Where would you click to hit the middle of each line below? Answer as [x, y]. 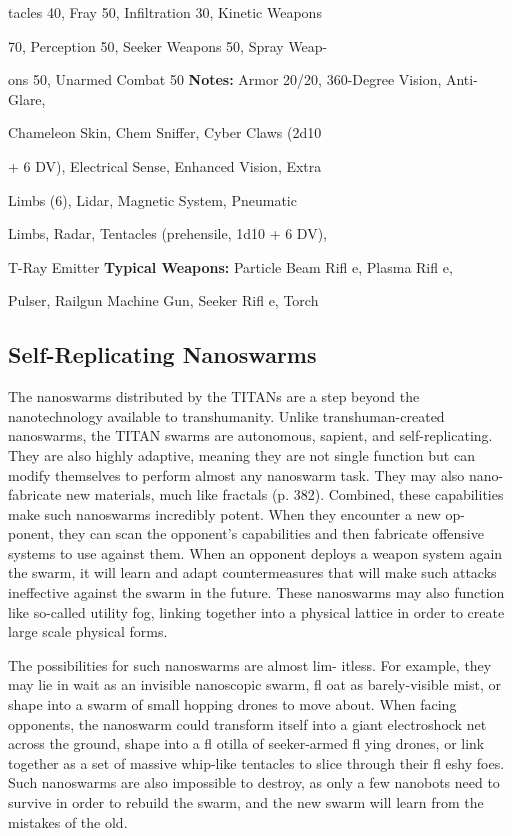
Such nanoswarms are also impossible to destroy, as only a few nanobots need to [254, 782]
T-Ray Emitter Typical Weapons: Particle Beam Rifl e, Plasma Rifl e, [230, 266]
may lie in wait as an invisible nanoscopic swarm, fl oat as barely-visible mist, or [254, 684]
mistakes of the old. [68, 821]
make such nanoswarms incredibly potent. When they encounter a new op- [236, 513]
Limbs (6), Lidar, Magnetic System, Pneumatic [152, 199]
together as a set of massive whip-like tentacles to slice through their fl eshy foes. [256, 762]
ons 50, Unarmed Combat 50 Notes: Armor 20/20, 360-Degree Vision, [225, 79]
